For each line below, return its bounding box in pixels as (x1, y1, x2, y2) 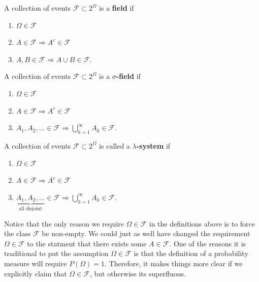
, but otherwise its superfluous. (89, 268, 186, 278)
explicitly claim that (4, 268, 67, 278)
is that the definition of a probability (134, 248, 248, 259)
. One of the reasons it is (169, 238, 246, 248)
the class (4, 228, 31, 239)
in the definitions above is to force (149, 218, 255, 229)
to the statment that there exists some (27, 238, 147, 248)
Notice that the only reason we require (4, 218, 124, 229)
